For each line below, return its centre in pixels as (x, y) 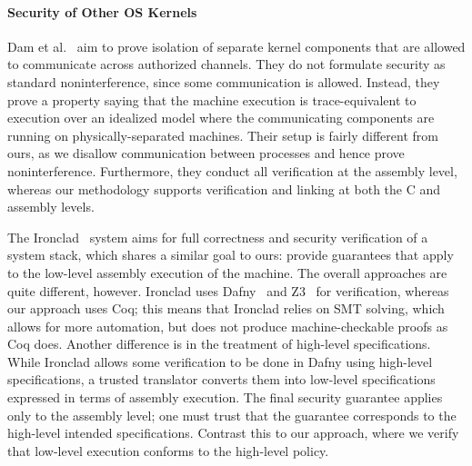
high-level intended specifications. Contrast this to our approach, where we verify (233, 433)
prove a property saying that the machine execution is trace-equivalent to (212, 99)
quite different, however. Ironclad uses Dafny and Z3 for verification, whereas (228, 290)
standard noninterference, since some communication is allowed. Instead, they (224, 81)
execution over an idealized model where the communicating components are (221, 118)
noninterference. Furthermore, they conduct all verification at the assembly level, (232, 170)
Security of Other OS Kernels (102, 11)
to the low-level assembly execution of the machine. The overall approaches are (227, 272)
